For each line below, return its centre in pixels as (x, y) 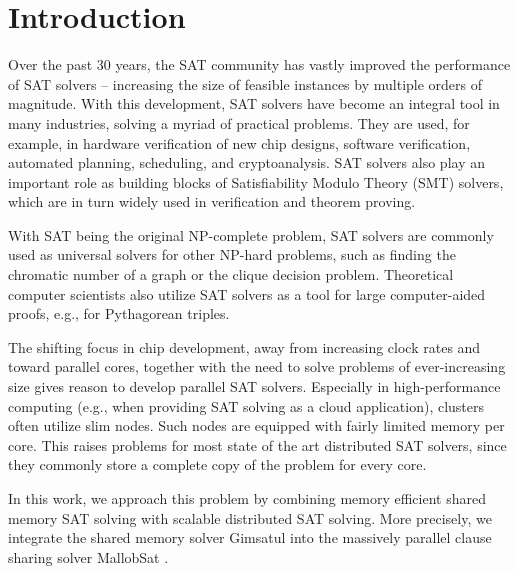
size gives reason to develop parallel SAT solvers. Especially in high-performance (254, 386)
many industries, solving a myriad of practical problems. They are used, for (239, 122)
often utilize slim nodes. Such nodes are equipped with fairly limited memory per (256, 425)
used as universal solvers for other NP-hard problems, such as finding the (232, 254)
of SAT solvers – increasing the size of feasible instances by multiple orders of (245, 83)
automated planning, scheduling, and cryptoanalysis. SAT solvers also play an (246, 162)
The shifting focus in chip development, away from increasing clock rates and (244, 346)
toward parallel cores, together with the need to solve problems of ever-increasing (257, 366)
